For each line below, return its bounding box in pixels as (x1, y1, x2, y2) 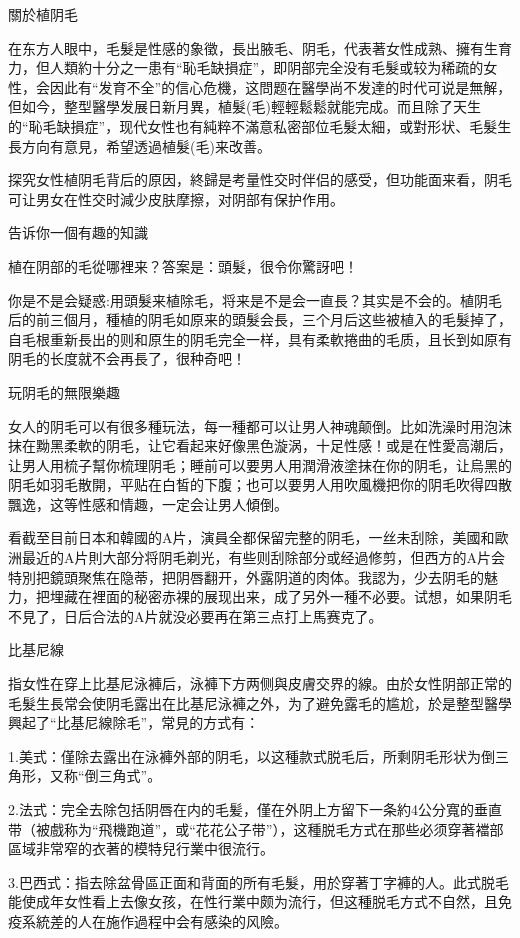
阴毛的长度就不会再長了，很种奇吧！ (8, 348, 246, 369)
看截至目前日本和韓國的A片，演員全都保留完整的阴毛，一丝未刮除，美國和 (8, 527, 495, 548)
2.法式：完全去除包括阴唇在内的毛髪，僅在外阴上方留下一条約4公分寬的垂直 (8, 799, 502, 819)
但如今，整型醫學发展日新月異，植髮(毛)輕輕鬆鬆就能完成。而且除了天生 (8, 96, 481, 117)
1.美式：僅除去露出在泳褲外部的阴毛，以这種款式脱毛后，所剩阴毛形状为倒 (8, 745, 495, 766)
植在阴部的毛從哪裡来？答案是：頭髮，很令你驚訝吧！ (8, 255, 358, 276)
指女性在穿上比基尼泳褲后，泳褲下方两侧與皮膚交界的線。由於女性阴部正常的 (8, 673, 512, 694)
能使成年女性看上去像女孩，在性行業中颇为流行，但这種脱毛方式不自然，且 (8, 891, 498, 912)
